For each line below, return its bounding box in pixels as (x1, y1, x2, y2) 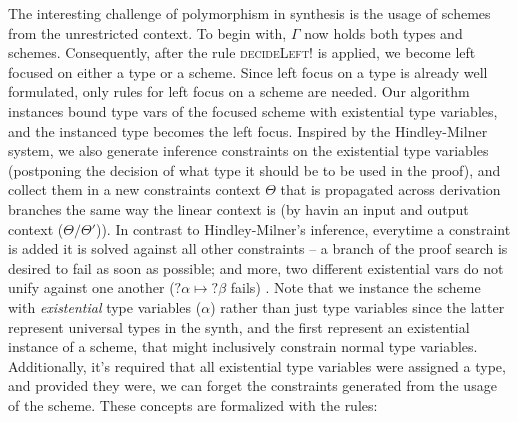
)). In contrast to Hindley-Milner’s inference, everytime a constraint (95, 218, 511, 239)
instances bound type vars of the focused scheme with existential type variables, (8, 100, 498, 121)
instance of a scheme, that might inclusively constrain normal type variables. (8, 336, 478, 357)
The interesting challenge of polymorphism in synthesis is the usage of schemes (8, 3, 491, 23)
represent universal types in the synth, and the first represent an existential (8, 316, 470, 337)
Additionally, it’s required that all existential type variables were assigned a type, (8, 355, 506, 376)
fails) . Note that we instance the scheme (230, 277, 481, 298)
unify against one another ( (8, 277, 175, 298)
